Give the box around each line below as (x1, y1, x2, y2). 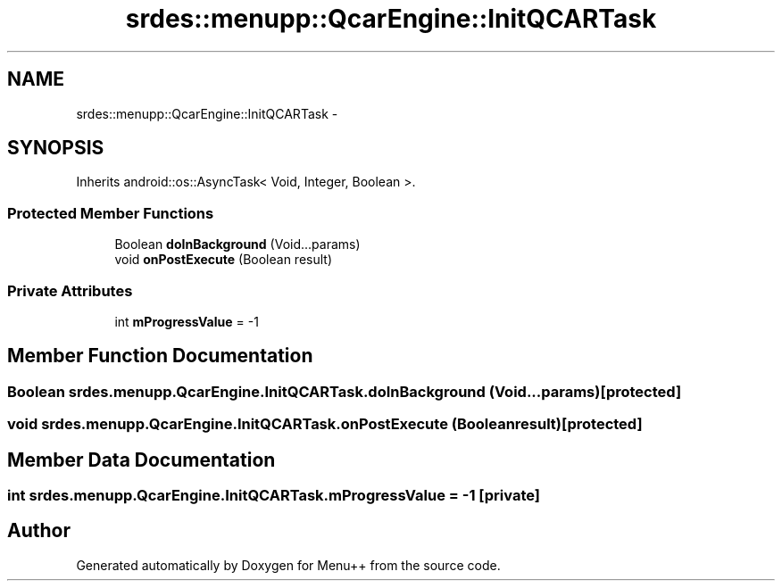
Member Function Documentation (7, 344, 313, 368)
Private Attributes (7, 281, 133, 300)
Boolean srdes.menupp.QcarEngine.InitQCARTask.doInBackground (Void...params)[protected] (7, 382, 682, 401)
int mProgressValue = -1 (114, 313, 259, 329)
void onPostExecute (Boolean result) (114, 252, 332, 268)
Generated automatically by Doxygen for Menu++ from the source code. (76, 557, 501, 573)
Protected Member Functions (7, 203, 214, 222)
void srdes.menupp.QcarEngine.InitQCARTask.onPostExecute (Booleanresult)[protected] (7, 415, 643, 434)
